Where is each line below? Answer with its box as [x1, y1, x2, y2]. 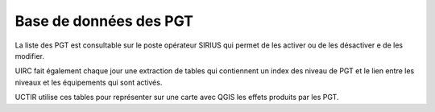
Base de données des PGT [14, 12, 193, 30]
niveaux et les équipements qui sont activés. [14, 77, 163, 87]
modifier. [14, 51, 44, 60]
